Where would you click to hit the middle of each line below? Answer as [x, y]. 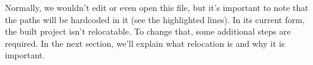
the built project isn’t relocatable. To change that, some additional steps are [148, 31]
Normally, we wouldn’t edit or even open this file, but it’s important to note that [157, 7]
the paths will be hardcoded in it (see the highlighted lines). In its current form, [155, 19]
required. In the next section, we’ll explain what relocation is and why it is [145, 43]
